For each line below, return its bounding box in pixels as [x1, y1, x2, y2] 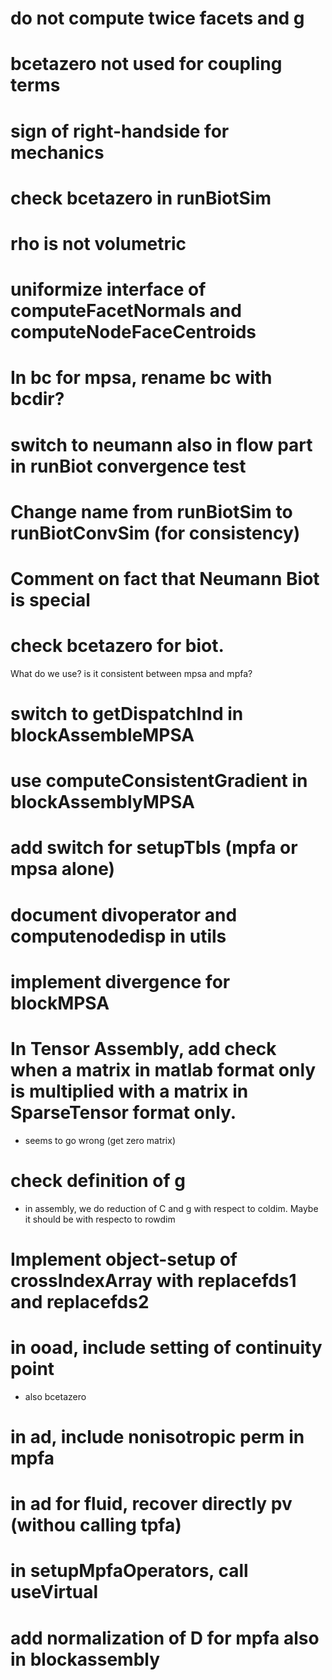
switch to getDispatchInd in [10, 703, 244, 725]
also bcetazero [24, 1390, 87, 1402]
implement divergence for [10, 970, 231, 993]
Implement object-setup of [10, 1248, 238, 1271]
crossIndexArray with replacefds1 [10, 1269, 297, 1292]
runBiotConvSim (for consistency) [10, 522, 301, 544]
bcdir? [10, 388, 65, 411]
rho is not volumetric [10, 232, 187, 255]
